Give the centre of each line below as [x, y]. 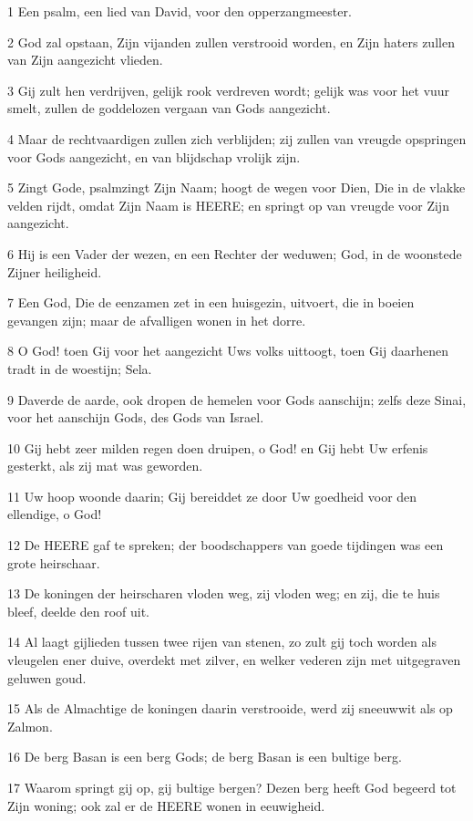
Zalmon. [30, 726]
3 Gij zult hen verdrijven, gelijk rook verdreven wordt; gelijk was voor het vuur [229, 90]
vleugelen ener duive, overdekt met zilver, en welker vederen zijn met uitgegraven [234, 660]
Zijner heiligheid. [55, 271]
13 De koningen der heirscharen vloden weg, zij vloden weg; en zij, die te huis [224, 593]
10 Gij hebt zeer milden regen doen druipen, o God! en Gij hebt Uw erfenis [218, 447]
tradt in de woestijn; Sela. [80, 368]
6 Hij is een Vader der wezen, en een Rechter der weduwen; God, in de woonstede [235, 253]
